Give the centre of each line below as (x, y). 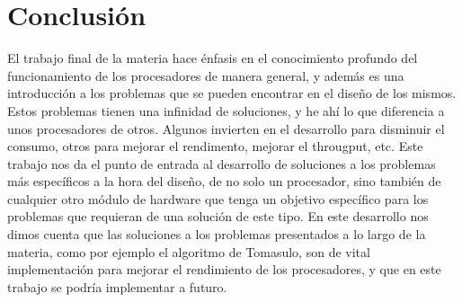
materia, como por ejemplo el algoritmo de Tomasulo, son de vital (189, 251)
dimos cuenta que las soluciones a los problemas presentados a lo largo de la (217, 234)
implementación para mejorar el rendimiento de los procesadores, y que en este (224, 269)
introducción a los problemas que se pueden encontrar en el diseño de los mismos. (232, 93)
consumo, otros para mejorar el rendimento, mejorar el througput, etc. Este (215, 146)
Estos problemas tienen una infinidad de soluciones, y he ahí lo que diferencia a (226, 110)
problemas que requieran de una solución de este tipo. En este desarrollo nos (218, 216)
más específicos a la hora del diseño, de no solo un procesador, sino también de (224, 181)
